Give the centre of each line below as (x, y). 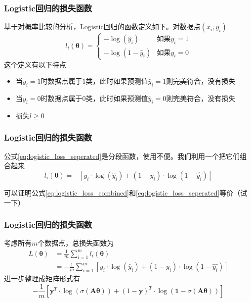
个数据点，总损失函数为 (76, 243)
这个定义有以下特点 (35, 64)
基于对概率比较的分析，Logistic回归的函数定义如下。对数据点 (102, 26)
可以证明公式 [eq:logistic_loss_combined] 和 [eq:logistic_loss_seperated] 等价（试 (126, 192)
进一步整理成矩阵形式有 (42, 278)
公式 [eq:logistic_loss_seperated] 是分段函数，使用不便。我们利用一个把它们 (122, 156)
